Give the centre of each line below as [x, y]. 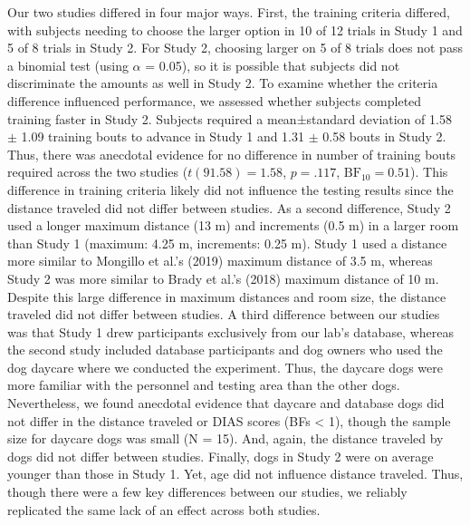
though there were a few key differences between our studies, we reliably [207, 492]
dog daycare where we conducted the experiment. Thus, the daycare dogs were [225, 367]
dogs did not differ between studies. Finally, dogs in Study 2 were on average [221, 456]
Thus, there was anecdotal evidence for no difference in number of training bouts [232, 154]
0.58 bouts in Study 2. [384, 136]
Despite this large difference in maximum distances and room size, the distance [227, 296]
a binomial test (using [68, 65]
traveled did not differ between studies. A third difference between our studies [224, 314]
